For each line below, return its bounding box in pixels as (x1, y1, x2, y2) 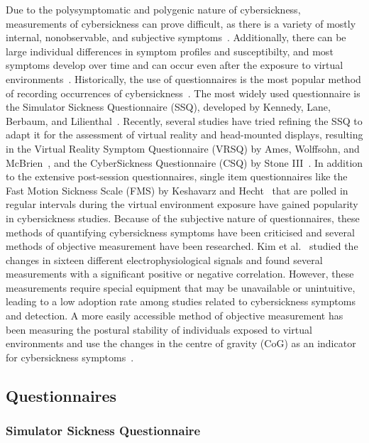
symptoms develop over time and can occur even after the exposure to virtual (6, 58, 343, 72)
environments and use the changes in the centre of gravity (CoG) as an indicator (6, 336, 356, 351)
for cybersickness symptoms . (6, 349, 134, 364)
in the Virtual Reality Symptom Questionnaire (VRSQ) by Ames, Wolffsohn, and (6, 141, 360, 155)
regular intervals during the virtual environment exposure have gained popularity (6, 197, 358, 212)
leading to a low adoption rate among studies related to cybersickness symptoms (6, 294, 356, 309)
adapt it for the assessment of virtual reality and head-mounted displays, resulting (6, 127, 363, 142)
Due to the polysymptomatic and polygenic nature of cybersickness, (6, 2, 301, 16)
